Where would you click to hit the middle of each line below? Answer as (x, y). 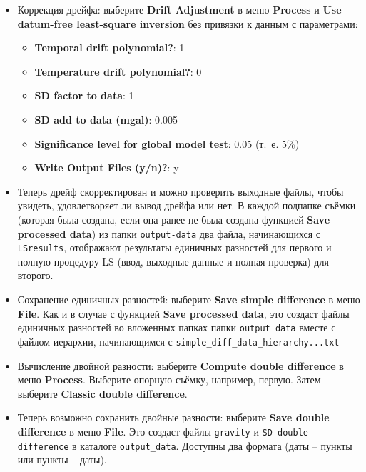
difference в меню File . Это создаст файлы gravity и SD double (163, 431)
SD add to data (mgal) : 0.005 (106, 119)
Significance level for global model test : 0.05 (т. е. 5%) (167, 143)
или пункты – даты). (62, 460)
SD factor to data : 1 (84, 95)
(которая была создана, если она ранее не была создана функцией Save (174, 219)
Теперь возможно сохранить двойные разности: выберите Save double (173, 417)
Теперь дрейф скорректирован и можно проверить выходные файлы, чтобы (181, 191)
